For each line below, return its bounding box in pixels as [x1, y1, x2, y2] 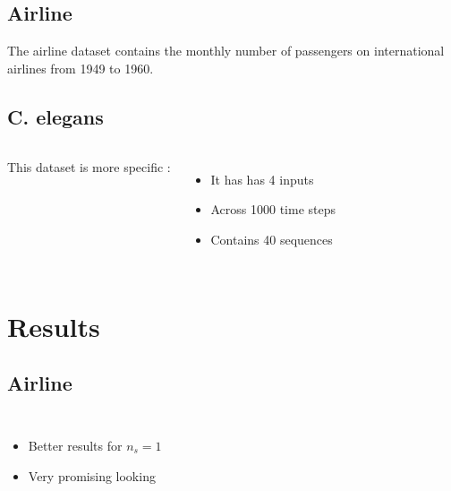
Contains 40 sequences [210, 229, 333, 248]
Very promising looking [28, 466, 156, 485]
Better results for [28, 435, 123, 454]
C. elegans [7, 102, 104, 130]
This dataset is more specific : [7, 157, 171, 176]
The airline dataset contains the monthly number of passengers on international [7, 41, 445, 60]
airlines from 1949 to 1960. [7, 58, 154, 77]
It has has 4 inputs [210, 169, 314, 188]
